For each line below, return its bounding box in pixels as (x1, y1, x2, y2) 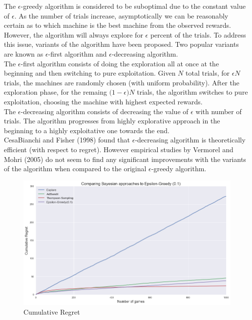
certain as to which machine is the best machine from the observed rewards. (4, 20, 231, 30)
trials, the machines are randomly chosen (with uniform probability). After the (4, 77, 239, 87)
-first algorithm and (48, 48, 107, 59)
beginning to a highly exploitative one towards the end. (4, 125, 169, 135)
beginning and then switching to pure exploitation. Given (4, 68, 176, 78)
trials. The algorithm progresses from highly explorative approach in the (4, 116, 220, 126)
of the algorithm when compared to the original (4, 163, 147, 174)
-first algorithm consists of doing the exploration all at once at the (21, 58, 219, 68)
